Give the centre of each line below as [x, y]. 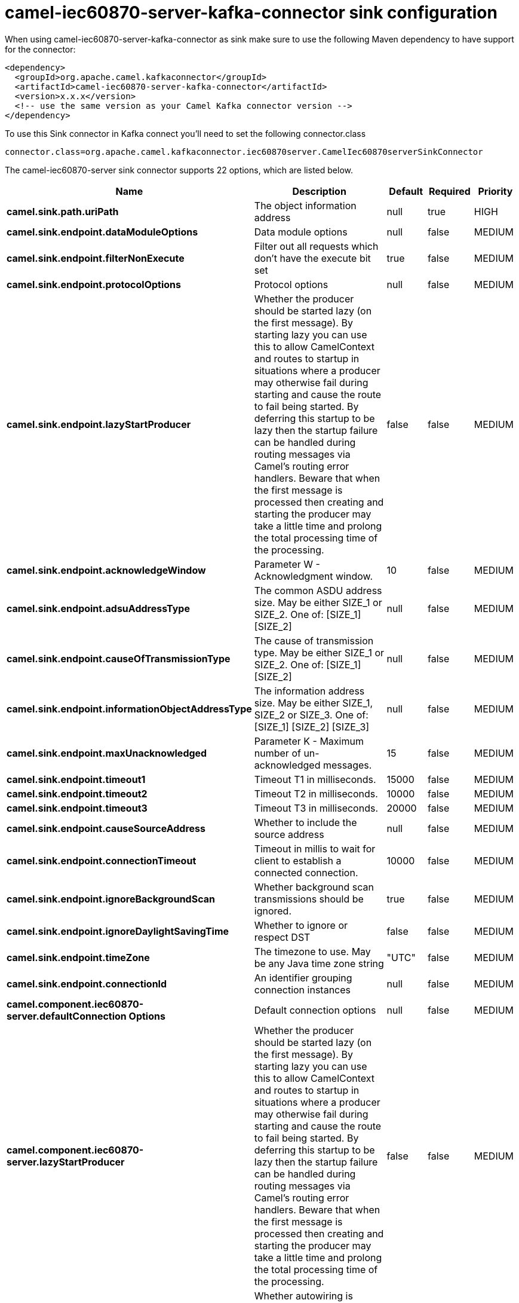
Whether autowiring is [303, 1296]
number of [277, 753]
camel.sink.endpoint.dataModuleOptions [102, 232]
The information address [309, 691]
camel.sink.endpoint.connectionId [87, 984]
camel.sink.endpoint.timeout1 [76, 779]
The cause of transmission [314, 640]
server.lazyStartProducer [66, 1162]
